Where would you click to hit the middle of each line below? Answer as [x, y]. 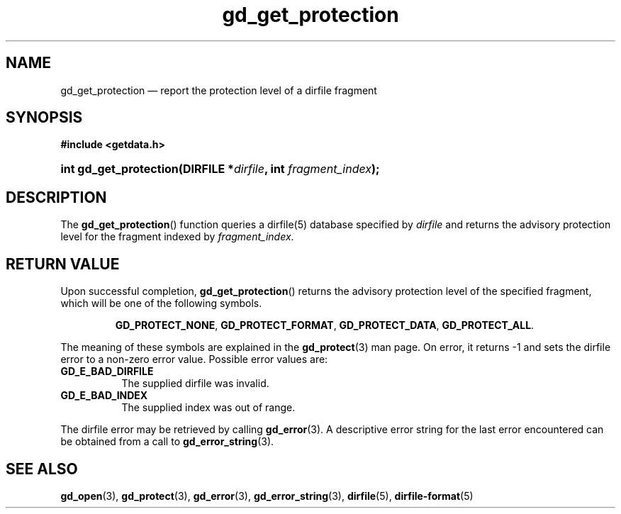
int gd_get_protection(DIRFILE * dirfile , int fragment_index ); [220, 169]
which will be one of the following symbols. [161, 303]
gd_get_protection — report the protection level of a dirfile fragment [219, 90]
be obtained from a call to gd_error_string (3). [167, 442]
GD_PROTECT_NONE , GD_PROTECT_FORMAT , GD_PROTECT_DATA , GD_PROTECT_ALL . [325, 325]
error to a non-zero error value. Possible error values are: [194, 359]
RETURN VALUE [63, 264]
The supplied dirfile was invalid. [195, 384]
